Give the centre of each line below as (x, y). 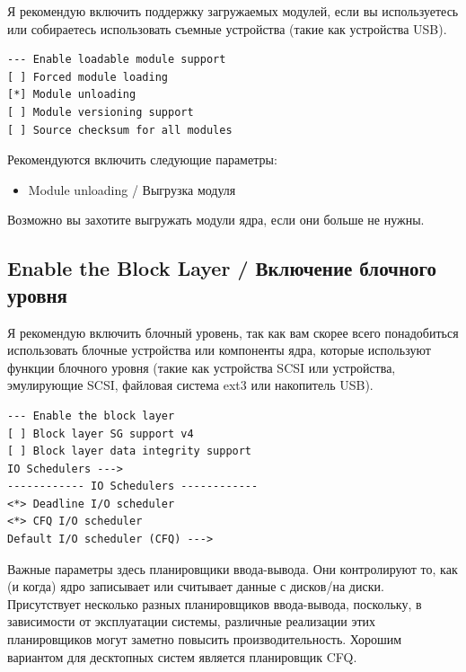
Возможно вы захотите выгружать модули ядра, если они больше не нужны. (216, 220)
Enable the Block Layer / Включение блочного (222, 268)
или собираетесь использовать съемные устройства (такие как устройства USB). (227, 28)
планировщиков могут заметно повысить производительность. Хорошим (205, 639)
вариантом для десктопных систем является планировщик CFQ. (182, 656)
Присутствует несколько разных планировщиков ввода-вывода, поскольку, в (215, 603)
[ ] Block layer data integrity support (130, 451)
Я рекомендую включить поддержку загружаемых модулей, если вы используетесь (233, 11)
